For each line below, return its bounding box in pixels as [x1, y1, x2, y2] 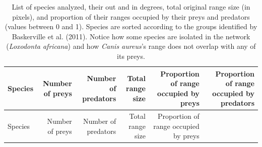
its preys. [117, 50, 145, 61]
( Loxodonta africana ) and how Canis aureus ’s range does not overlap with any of [6, 41, 256, 51]
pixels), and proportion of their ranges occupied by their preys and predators [12, 11, 250, 22]
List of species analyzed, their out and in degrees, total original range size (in [12, 2, 250, 12]
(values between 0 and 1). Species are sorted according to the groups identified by [5, 21, 257, 32]
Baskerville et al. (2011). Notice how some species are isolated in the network [12, 31, 250, 41]
